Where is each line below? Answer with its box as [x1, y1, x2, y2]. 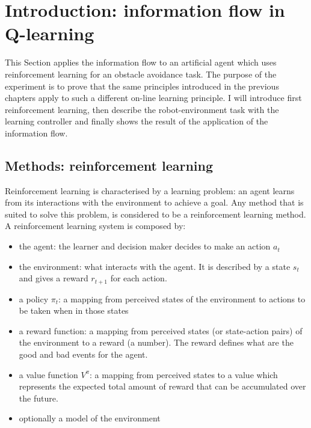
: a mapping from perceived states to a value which [90, 368, 278, 381]
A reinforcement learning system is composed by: [5, 219, 186, 232]
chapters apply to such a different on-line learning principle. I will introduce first [5, 91, 302, 104]
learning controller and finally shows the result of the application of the [5, 115, 268, 127]
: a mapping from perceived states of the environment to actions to [58, 292, 306, 305]
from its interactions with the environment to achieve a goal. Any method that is [5, 196, 304, 209]
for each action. [110, 272, 167, 284]
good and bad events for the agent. [19, 348, 148, 361]
